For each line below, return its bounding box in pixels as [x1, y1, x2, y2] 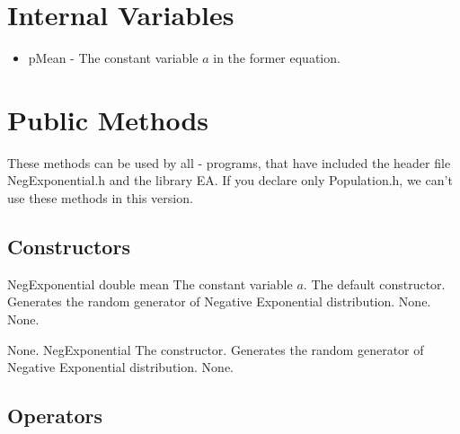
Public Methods [7, 101, 209, 137]
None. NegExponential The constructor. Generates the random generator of [7, 340, 424, 359]
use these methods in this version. [7, 189, 193, 208]
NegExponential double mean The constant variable [7, 274, 293, 293]
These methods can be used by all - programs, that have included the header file [7, 153, 451, 172]
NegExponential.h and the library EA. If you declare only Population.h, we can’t [7, 171, 453, 190]
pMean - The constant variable [28, 49, 199, 67]
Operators [7, 402, 102, 430]
